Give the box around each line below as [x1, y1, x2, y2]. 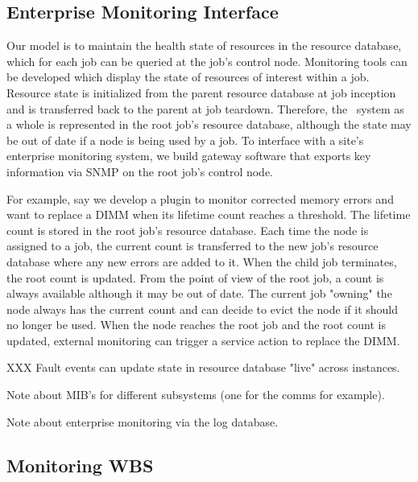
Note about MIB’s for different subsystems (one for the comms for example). [6, 386, 385, 403]
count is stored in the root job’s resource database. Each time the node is [6, 221, 369, 238]
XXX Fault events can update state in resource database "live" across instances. [6, 359, 400, 376]
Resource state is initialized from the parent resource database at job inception [6, 84, 396, 101]
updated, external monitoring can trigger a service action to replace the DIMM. [6, 332, 400, 348]
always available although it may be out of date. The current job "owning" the [6, 285, 392, 302]
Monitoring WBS [6, 452, 154, 477]
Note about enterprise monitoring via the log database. [6, 413, 279, 430]
